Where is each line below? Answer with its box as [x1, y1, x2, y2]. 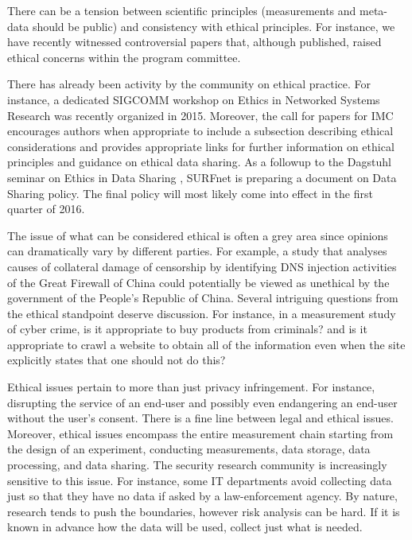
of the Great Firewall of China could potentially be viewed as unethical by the [7, 274, 390, 290]
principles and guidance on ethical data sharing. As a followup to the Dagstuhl [7, 153, 391, 170]
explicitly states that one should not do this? [7, 352, 226, 368]
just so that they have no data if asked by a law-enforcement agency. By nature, [7, 488, 398, 504]
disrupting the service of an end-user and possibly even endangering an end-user [7, 394, 398, 410]
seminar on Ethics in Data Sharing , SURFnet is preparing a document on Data [7, 169, 397, 185]
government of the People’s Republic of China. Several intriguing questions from [7, 289, 398, 306]
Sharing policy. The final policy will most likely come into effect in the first [7, 185, 373, 201]
